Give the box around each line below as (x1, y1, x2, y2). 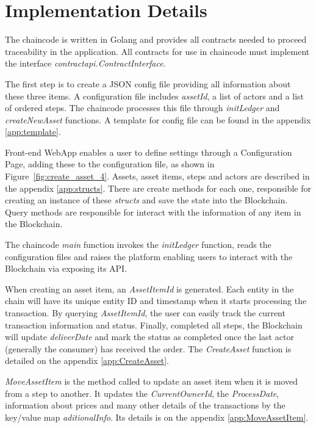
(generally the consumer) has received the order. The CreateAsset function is (5, 342, 292, 355)
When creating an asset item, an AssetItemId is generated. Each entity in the (5, 282, 294, 295)
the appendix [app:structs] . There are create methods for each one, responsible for (5, 181, 311, 194)
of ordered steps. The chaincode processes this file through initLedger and (5, 101, 280, 114)
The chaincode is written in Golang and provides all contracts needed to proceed (5, 33, 307, 46)
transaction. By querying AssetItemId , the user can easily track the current (5, 306, 285, 319)
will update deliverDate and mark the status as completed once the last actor (5, 330, 294, 343)
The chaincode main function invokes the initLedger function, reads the (5, 238, 271, 251)
